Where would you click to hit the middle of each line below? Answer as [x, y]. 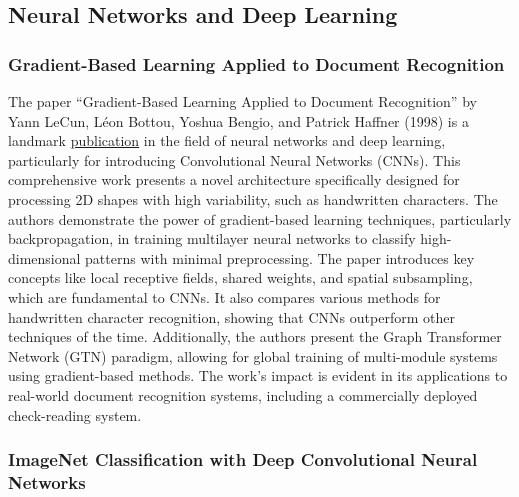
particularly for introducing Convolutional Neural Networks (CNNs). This [234, 159]
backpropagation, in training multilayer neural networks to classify [212, 238]
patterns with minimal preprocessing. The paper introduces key [280, 257]
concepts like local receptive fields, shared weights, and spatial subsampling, [240, 277]
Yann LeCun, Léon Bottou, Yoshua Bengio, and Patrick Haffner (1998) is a [238, 120]
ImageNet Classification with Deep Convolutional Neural [243, 459]
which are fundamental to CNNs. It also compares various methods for [224, 296]
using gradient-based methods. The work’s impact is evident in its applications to [258, 375]
